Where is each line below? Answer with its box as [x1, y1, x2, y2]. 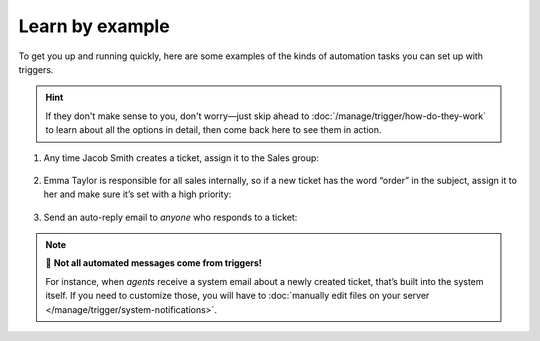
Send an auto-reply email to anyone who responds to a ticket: [43, 211, 298, 223]
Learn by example [18, 15, 170, 37]
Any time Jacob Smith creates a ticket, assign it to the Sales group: [43, 151, 320, 164]
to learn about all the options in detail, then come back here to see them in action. [45, 124, 382, 136]
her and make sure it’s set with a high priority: [43, 188, 232, 200]
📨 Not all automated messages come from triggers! [45, 257, 262, 269]
